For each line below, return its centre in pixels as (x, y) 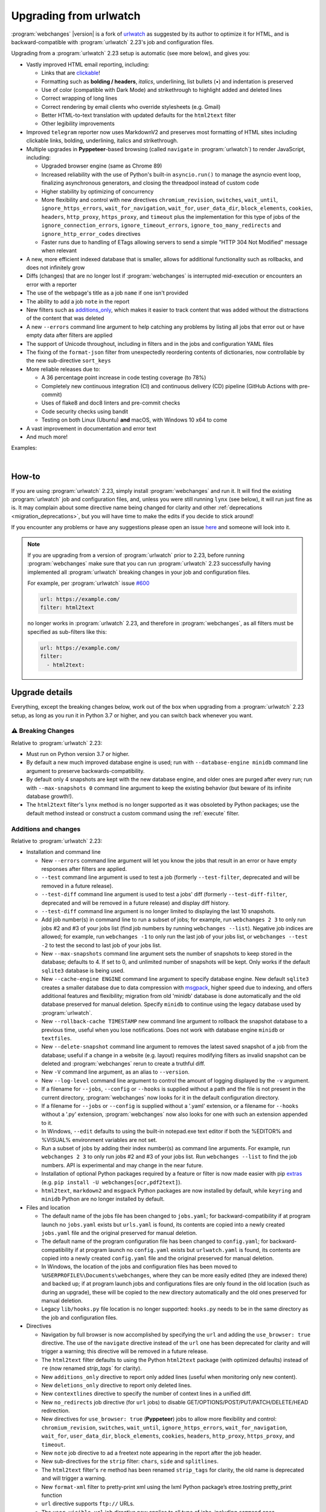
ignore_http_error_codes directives (91, 233)
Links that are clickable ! (71, 73)
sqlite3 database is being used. (83, 970)
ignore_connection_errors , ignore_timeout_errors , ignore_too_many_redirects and (161, 225)
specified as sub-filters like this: (67, 631)
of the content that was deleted (65, 318)
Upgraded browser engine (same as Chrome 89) (102, 166)
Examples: (24, 448)
